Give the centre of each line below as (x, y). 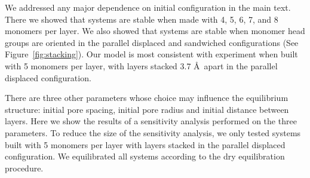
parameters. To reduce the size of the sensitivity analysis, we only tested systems (153, 132)
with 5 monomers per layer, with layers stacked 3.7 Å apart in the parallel (141, 65)
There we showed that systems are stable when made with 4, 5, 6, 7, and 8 (142, 19)
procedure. (24, 168)
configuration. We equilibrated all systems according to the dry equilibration (145, 156)
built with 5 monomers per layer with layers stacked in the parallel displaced (145, 144)
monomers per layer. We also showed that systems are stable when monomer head (155, 31)
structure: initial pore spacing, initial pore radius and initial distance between (147, 109)
